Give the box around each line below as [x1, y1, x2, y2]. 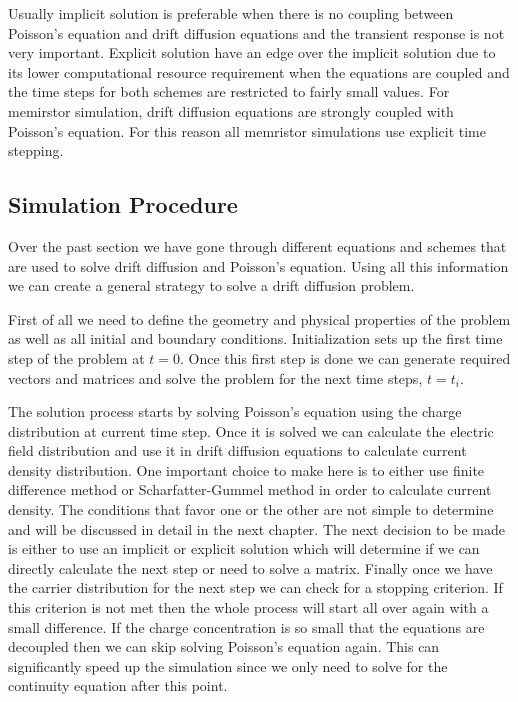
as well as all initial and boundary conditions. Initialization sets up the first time [8, 328, 503, 349]
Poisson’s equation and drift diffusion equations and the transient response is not [8, 22, 505, 43]
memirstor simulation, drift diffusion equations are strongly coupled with [8, 100, 454, 121]
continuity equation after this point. [8, 675, 228, 696]
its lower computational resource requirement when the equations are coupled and [8, 61, 510, 82]
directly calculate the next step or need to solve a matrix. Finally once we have [8, 557, 493, 578]
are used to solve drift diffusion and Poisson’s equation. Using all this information [8, 255, 509, 276]
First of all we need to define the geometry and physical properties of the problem [8, 308, 511, 329]
